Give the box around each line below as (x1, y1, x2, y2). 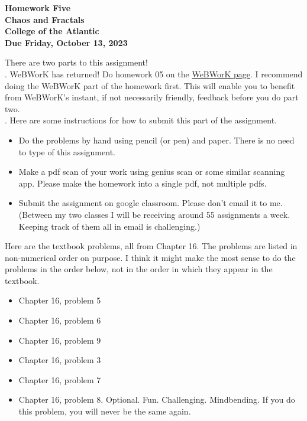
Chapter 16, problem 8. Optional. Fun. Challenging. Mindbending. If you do (18, 393, 295, 406)
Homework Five (5, 2, 71, 14)
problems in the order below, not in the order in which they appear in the (5, 263, 273, 275)
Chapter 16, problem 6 (18, 314, 101, 327)
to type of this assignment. (18, 145, 115, 158)
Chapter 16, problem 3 (18, 354, 101, 366)
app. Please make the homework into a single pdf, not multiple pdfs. (18, 177, 267, 189)
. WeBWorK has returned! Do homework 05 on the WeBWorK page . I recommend (5, 67, 303, 80)
